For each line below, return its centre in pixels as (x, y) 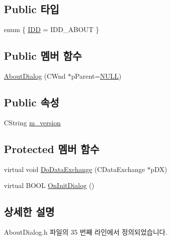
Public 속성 (32, 102)
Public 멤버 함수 (43, 56)
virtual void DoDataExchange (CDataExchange (75, 169)
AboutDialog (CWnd (35, 76)
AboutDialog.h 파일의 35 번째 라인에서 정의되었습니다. (86, 231)
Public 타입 (32, 9)
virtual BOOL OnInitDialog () (49, 185)
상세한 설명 (29, 212)
